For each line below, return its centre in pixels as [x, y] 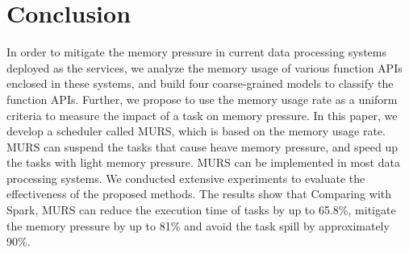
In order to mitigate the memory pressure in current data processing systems [196, 52]
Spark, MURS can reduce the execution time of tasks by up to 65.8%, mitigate [201, 210]
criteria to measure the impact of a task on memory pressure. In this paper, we [202, 115]
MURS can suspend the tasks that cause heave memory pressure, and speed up [202, 146]
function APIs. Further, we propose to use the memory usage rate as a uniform [202, 99]
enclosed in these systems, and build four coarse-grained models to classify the [200, 83]
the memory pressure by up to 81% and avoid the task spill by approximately [198, 225]
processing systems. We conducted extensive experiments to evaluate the [186, 178]
